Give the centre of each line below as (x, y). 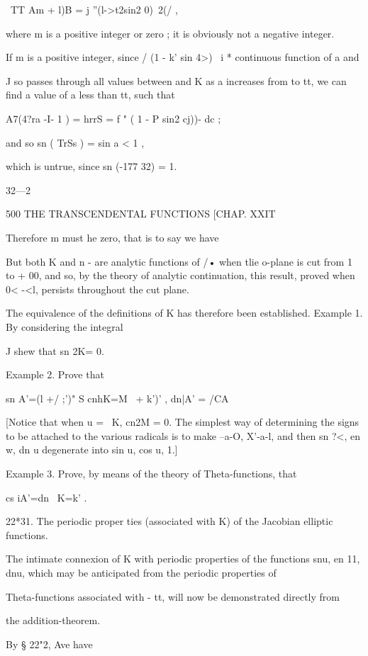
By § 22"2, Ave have (49, 644)
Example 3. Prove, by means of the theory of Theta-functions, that (151, 474)
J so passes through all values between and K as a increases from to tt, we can (176, 80)
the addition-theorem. (53, 620)
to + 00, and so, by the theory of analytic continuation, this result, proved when (180, 275)
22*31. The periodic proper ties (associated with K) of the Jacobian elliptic (169, 521)
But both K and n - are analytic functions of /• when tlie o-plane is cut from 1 (179, 261)
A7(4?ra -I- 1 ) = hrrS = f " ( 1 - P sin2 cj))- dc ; (113, 118)
